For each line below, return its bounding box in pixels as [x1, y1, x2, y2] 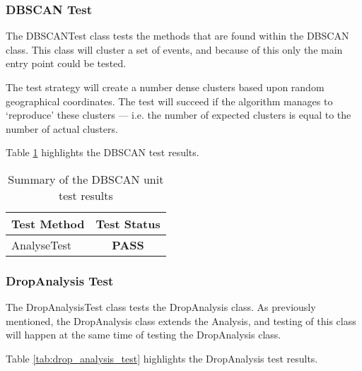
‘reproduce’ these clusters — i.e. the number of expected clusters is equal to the [6, 107, 351, 122]
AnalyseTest [11, 236, 72, 253]
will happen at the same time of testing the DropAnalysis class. [6, 327, 281, 342]
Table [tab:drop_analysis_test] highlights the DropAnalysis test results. [6, 351, 318, 365]
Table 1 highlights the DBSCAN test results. [6, 145, 199, 160]
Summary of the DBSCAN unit [8, 170, 164, 187]
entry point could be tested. [6, 56, 127, 71]
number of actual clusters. [6, 121, 118, 136]
